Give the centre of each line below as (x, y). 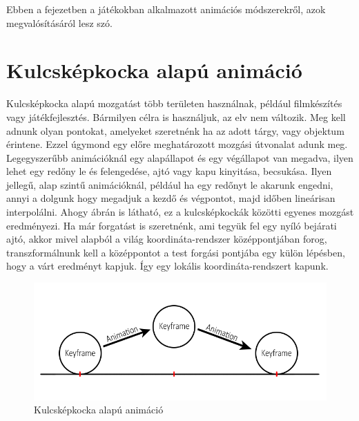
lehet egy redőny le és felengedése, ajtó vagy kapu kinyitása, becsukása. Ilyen (169, 171)
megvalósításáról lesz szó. (59, 22)
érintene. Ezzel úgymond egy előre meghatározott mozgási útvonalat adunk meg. (177, 144)
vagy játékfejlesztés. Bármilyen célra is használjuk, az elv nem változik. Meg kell (176, 116)
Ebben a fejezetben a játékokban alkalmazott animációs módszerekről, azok (166, 9)
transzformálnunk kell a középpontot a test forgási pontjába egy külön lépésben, (176, 252)
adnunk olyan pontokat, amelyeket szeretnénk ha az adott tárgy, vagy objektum (175, 130)
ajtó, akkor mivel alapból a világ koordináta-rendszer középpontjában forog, (167, 239)
